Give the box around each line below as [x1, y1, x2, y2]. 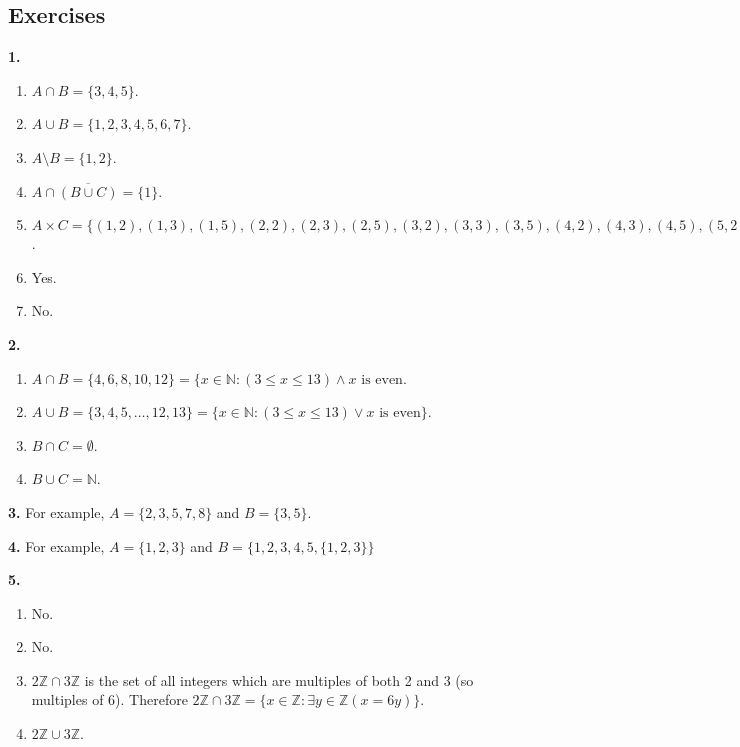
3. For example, [8, 501, 105, 522]
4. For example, [8, 535, 105, 556]
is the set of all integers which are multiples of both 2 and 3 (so [84, 669, 474, 690]
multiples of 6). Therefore [31, 689, 188, 710]
